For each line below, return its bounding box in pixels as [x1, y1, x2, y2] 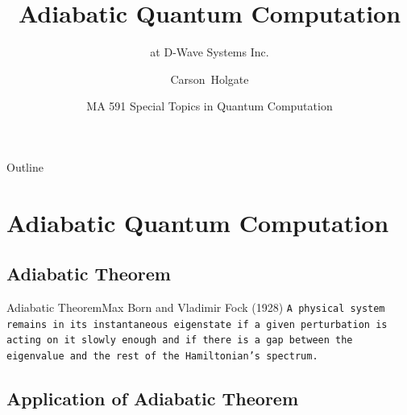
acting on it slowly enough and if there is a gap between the [6, 334, 353, 347]
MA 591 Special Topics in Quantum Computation [86, 98, 333, 114]
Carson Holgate [170, 70, 249, 87]
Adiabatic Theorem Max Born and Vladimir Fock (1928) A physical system [6, 299, 385, 316]
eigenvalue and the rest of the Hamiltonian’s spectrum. [6, 351, 318, 363]
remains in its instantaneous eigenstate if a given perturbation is [6, 318, 388, 330]
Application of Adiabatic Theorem [6, 386, 299, 411]
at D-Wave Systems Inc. [150, 44, 269, 60]
